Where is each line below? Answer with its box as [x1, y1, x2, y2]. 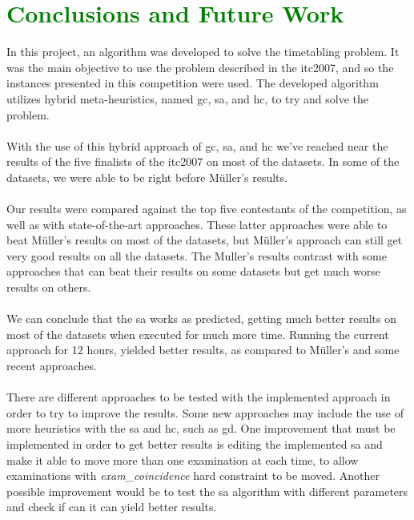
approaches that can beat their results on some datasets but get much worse [6, 263, 380, 280]
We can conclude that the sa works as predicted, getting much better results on [6, 310, 397, 327]
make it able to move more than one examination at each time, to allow [6, 451, 359, 468]
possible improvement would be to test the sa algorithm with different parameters [6, 482, 408, 499]
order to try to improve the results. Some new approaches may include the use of [6, 404, 404, 421]
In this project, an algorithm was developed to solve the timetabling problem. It [6, 43, 400, 60]
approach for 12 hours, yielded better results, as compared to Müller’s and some [6, 341, 400, 358]
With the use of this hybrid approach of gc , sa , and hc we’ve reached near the [6, 137, 388, 154]
